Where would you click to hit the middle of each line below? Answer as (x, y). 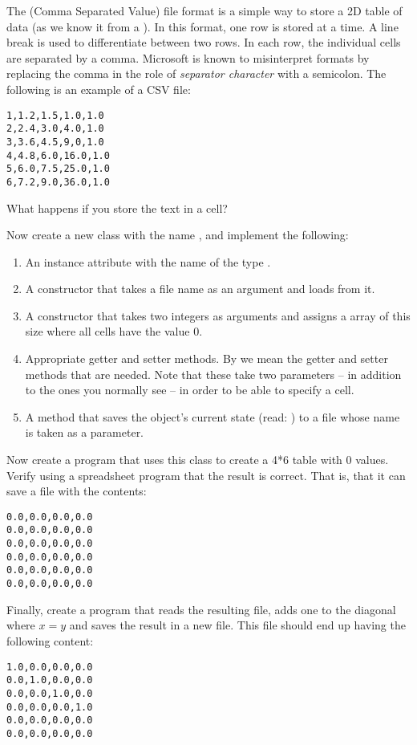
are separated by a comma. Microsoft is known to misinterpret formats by (188, 57)
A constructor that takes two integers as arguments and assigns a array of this (218, 315)
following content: (50, 640)
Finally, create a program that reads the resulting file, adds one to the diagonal (201, 609)
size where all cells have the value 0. (114, 331)
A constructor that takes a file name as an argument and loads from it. (200, 289)
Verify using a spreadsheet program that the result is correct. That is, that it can (206, 475)
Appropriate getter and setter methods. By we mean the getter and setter (206, 358)
